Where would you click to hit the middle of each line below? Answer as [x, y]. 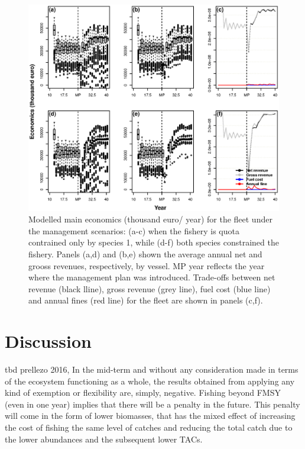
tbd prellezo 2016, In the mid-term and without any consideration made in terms [152, 369]
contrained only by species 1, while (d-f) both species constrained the [154, 242]
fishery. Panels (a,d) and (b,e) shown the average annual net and [145, 254]
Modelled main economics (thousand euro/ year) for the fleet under [150, 219]
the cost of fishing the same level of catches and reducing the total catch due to [149, 427]
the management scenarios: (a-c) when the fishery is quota [134, 230]
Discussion [48, 341]
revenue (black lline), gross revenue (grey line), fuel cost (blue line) [150, 288]
